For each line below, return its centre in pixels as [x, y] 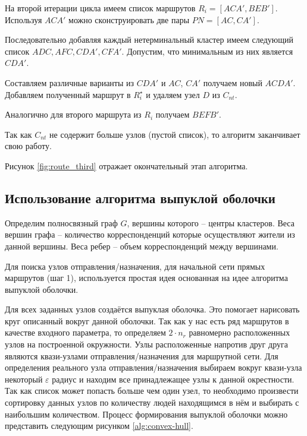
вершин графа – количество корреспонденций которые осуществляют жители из [150, 234]
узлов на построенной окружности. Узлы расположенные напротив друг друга [146, 344]
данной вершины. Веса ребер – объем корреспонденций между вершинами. [142, 246]
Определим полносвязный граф [61, 222]
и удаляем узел [173, 94]
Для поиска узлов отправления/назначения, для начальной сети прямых [135, 266]
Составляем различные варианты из [70, 82]
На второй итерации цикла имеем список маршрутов [100, 8]
